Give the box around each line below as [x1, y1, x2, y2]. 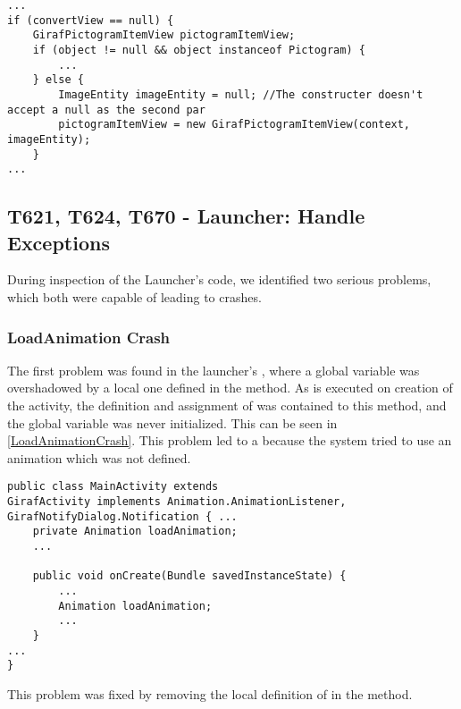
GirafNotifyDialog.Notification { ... [7, 510, 238, 523]
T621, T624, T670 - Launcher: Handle [7, 202, 365, 230]
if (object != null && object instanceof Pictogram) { [32, 43, 365, 56]
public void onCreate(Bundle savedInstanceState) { [32, 570, 347, 583]
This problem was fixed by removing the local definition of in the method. [7, 684, 413, 703]
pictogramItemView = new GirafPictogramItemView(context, [58, 118, 411, 131]
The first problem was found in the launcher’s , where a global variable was [7, 360, 420, 379]
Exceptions [7, 228, 110, 256]
